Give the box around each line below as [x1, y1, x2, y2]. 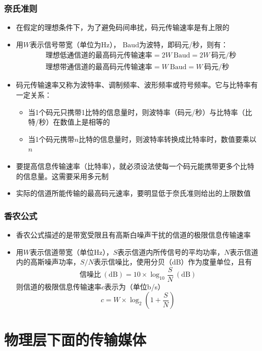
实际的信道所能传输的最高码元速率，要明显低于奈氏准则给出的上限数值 [16, 188, 251, 198]
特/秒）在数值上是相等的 [28, 116, 110, 127]
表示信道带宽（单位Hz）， [30, 246, 113, 257]
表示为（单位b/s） [104, 281, 165, 291]
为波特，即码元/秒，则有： [139, 39, 228, 49]
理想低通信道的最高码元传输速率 [45, 52, 152, 60]
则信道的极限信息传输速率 [16, 281, 102, 291]
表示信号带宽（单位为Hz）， [30, 39, 120, 49]
